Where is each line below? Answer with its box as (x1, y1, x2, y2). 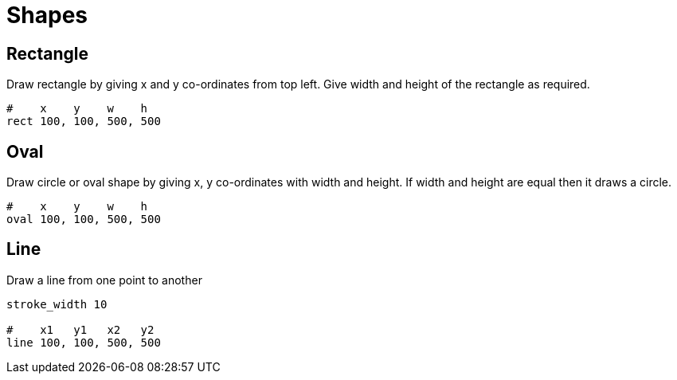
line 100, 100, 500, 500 (6, 335, 161, 349)
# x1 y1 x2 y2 (6, 323, 155, 336)
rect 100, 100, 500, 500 (6, 115, 161, 128)
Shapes (6, 2, 88, 29)
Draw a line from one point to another (6, 272, 202, 287)
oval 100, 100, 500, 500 (6, 213, 161, 226)
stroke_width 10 (6, 297, 108, 311)
